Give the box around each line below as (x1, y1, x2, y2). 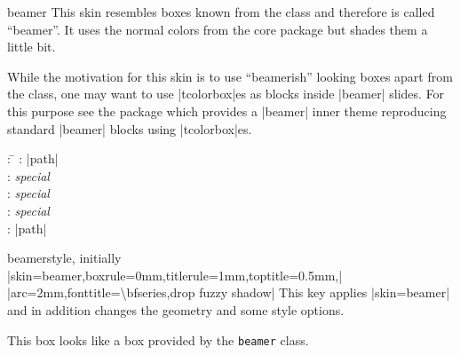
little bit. (7, 37, 56, 56)
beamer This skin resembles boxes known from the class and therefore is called (7, 3, 435, 20)
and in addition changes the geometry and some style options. (7, 300, 345, 319)
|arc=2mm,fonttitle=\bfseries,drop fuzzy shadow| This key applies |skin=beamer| (7, 283, 450, 302)
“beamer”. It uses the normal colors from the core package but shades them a (7, 20, 428, 38)
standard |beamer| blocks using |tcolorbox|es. (7, 119, 252, 138)
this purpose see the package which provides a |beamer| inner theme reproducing (7, 101, 447, 120)
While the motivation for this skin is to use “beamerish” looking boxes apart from (7, 67, 453, 85)
